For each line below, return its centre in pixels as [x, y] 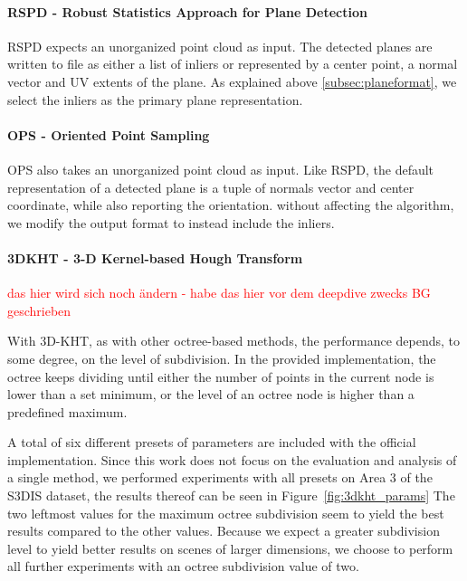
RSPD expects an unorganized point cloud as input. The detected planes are [220, 46]
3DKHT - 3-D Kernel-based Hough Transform [155, 257]
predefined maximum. [67, 411]
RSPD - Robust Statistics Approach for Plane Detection [187, 11]
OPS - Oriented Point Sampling [109, 134]
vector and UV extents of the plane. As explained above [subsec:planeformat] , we [232, 81]
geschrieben [39, 310]
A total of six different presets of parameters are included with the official [212, 442]
